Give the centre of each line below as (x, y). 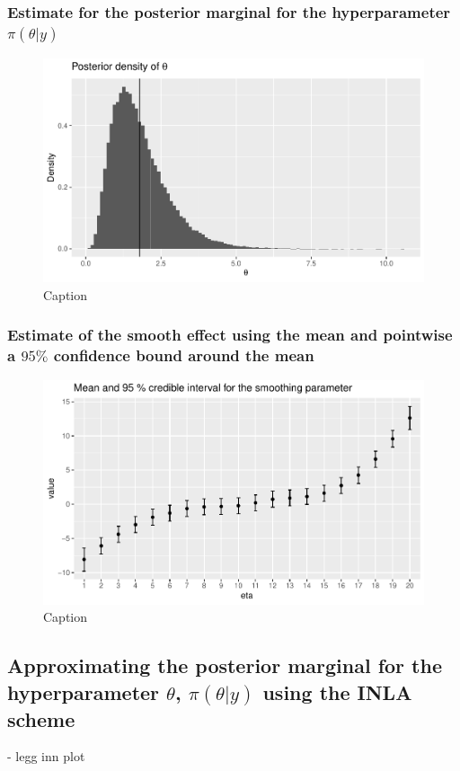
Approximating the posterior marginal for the (225, 665)
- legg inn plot (46, 756)
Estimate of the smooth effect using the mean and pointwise (230, 335)
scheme (41, 718)
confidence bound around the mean (184, 355)
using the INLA (337, 691)
